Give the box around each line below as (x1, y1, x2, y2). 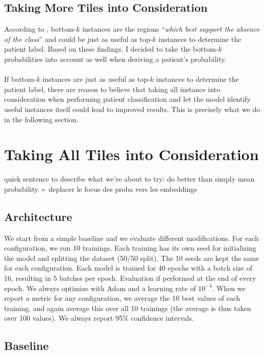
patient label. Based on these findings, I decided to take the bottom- (4, 43, 219, 54)
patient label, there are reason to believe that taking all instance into (4, 83, 220, 94)
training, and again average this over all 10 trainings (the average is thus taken (4, 302, 251, 313)
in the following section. (4, 114, 79, 124)
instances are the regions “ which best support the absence (82, 24, 260, 34)
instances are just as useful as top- (42, 74, 150, 84)
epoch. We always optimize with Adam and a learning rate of (4, 282, 196, 293)
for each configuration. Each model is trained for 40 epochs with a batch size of (4, 262, 252, 273)
